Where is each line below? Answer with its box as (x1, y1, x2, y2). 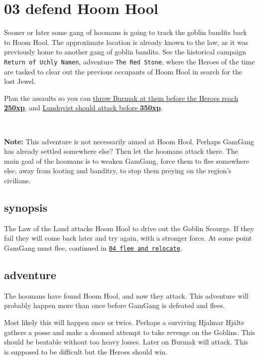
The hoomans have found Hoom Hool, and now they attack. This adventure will (4, 290, 249, 301)
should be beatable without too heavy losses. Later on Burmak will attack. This (4, 337, 249, 347)
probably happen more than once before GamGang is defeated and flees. (4, 300, 225, 311)
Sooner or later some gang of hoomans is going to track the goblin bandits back (4, 27, 247, 37)
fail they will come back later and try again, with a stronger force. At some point (4, 233, 252, 243)
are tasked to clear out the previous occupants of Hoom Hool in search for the (4, 66, 243, 76)
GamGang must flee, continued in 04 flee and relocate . (4, 242, 182, 253)
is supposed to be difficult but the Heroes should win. (4, 346, 167, 357)
